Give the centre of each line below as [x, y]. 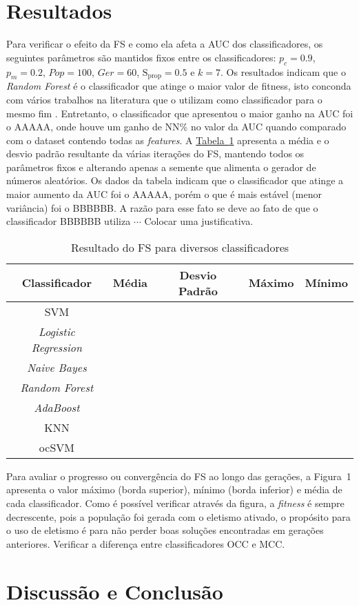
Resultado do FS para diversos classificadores [180, 247]
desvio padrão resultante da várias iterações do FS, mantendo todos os [155, 153]
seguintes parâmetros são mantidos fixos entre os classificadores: [141, 57]
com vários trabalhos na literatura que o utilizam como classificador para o [164, 99]
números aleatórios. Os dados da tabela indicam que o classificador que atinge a [175, 180]
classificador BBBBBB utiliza [69, 221]
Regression [57, 347]
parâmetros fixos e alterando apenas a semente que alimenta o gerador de [161, 167]
